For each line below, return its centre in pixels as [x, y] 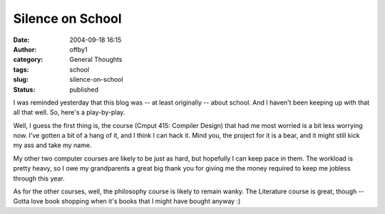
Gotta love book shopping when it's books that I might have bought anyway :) [127, 201]
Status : [24, 90]
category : [28, 60]
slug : [21, 80]
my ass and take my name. [52, 145]
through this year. [39, 178]
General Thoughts [96, 60]
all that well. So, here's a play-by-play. [69, 112]
